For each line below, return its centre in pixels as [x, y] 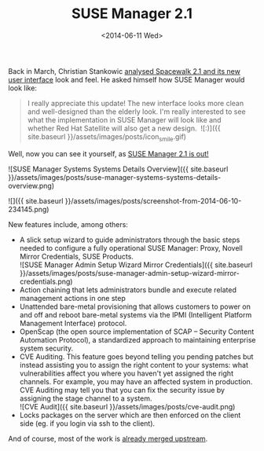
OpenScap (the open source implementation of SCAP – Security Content [137, 332]
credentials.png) [46, 281]
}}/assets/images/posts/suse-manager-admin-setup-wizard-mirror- [129, 273]
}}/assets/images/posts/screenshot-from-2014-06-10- [153, 200]
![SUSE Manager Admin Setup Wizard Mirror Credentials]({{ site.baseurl [136, 265]
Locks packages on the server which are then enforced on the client [130, 415]
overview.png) [31, 185]
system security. [46, 348]
